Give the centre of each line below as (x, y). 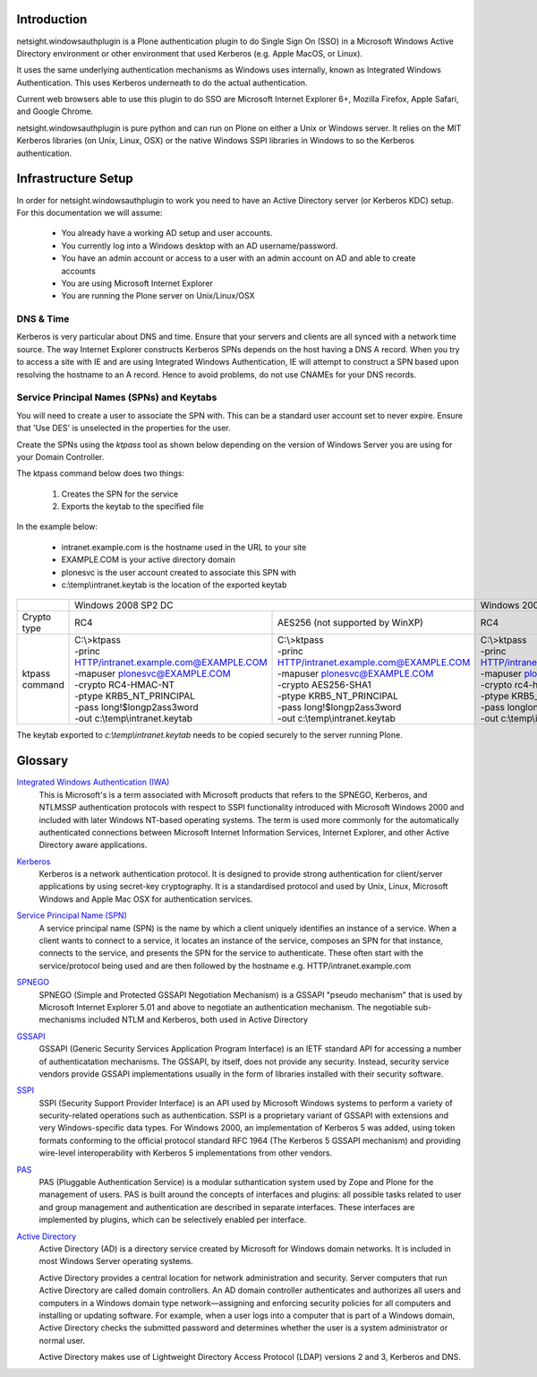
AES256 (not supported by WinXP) (351, 623)
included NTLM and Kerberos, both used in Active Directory (198, 1020)
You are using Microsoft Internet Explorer (137, 283)
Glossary (43, 761)
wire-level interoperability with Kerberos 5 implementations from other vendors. (186, 1153)
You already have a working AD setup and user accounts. (167, 233)
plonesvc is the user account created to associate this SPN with (179, 572)
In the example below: (57, 527)
